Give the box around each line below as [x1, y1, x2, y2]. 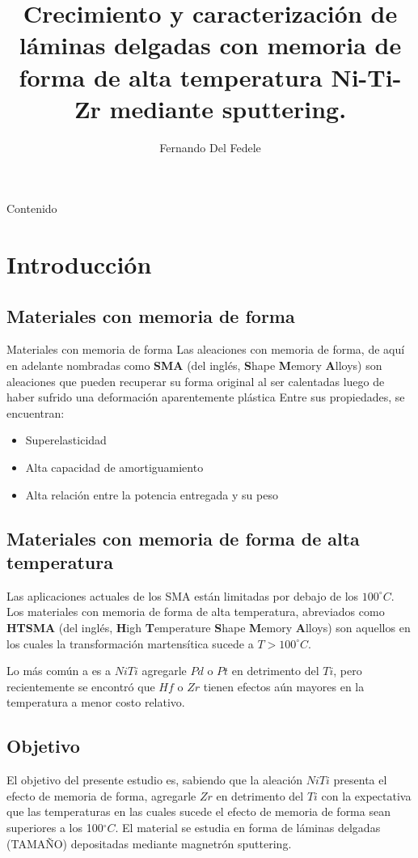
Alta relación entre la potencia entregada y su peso [25, 486, 278, 503]
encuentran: [6, 404, 65, 421]
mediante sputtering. [109, 91, 347, 125]
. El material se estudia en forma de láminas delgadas [115, 818, 381, 835]
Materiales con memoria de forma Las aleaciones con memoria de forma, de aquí [6, 341, 405, 358]
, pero [333, 662, 362, 679]
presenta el [333, 771, 387, 788]
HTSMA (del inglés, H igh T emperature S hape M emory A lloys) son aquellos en [6, 618, 411, 635]
